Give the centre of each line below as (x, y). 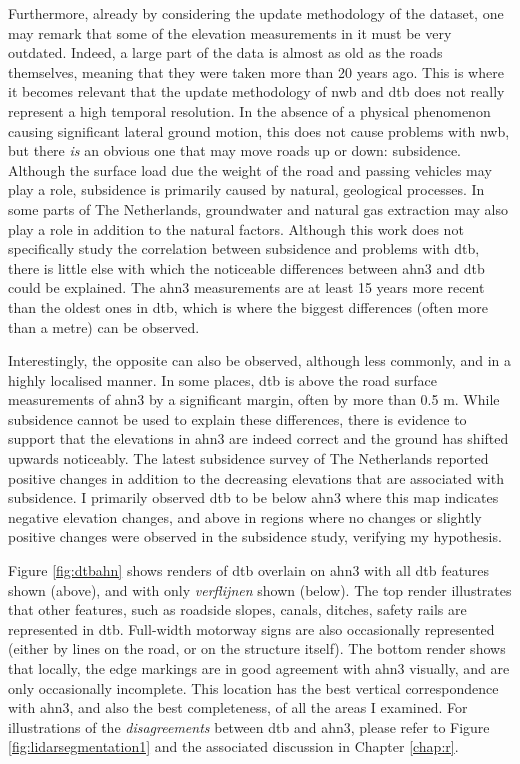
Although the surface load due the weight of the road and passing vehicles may (250, 169)
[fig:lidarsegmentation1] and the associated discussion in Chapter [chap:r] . (233, 746)
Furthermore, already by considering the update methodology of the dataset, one (256, 13)
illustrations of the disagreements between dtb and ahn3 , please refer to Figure (249, 726)
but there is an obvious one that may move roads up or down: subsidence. (235, 150)
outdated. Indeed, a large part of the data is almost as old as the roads (225, 52)
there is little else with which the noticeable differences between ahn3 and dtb (246, 267)
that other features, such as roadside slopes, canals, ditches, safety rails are (237, 609)
